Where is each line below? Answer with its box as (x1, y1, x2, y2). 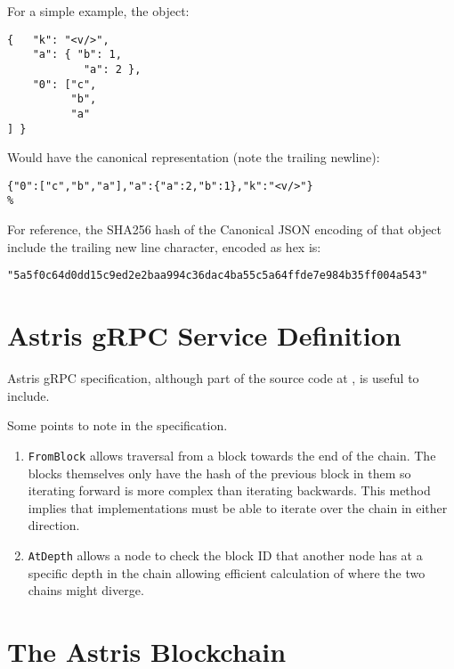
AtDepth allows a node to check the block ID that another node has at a (28, 545, 423, 564)
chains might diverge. (28, 581, 144, 600)
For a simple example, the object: (7, 2, 190, 20)
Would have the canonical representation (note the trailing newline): (7, 148, 380, 167)
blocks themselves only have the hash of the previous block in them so (28, 463, 411, 482)
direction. (28, 516, 80, 534)
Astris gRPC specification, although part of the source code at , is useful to (7, 369, 419, 388)
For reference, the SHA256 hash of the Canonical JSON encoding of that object (7, 220, 442, 239)
